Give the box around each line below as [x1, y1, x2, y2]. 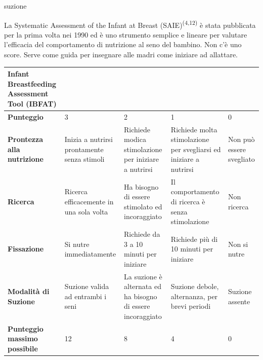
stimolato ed [124, 201, 162, 211]
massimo [8, 333, 38, 344]
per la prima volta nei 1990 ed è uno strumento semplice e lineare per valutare [4, 29, 247, 40]
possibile [8, 343, 38, 354]
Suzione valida [64, 281, 109, 292]
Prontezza [8, 134, 43, 145]
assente [228, 296, 250, 306]
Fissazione [8, 243, 44, 254]
